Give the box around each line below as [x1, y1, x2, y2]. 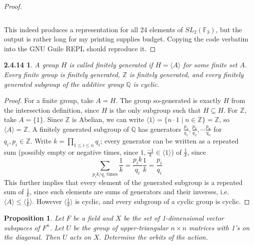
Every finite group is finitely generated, [4, 69, 120, 79]
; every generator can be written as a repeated [100, 135, 239, 145]
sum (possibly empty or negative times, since [4, 146, 138, 157]
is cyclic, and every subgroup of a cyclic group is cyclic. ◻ [75, 196, 250, 206]
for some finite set [183, 60, 237, 70]
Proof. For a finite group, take [4, 95, 94, 105]
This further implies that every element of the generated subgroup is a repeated [4, 177, 243, 187]
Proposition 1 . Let [4, 213, 64, 223]
